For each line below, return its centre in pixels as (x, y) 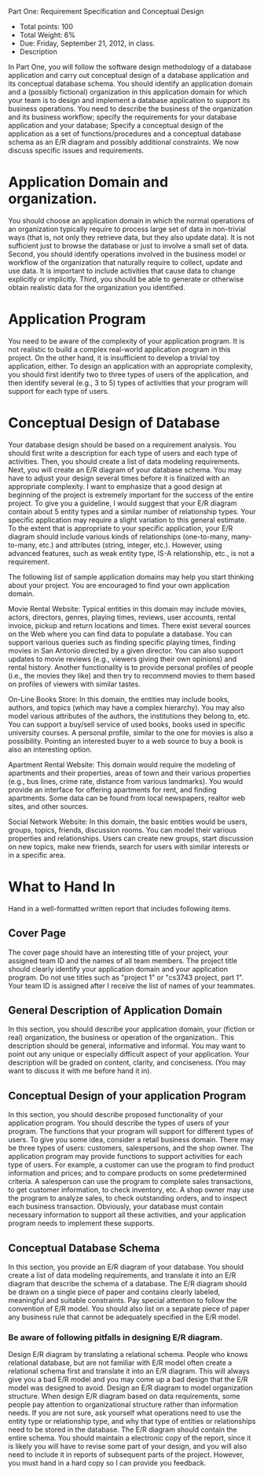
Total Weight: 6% (48, 35)
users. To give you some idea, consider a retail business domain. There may (131, 1140)
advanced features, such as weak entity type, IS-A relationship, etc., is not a (132, 553)
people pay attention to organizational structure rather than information (123, 1405)
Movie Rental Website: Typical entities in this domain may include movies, (127, 609)
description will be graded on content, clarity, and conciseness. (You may (127, 1063)
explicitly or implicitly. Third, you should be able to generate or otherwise (126, 279)
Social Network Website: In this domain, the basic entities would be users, (128, 822)
